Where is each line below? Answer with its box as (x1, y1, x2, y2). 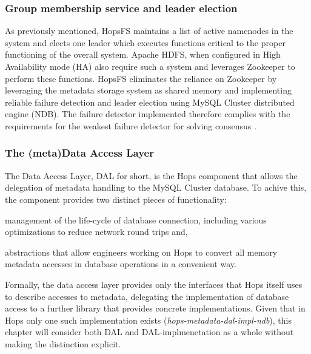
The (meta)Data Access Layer (5, 145, 154, 160)
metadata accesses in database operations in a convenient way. (5, 257, 236, 270)
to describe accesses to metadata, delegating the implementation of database (5, 290, 289, 302)
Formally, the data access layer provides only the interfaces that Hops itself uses (5, 277, 303, 290)
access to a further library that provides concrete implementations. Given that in (5, 302, 306, 315)
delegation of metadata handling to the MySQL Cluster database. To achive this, (5, 181, 307, 194)
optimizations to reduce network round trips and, (5, 225, 188, 238)
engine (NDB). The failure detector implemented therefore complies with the (5, 107, 290, 120)
